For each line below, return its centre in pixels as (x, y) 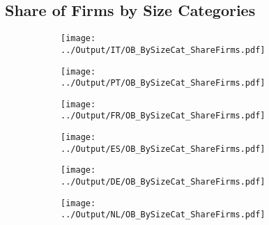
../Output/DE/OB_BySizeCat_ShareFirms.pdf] (163, 182)
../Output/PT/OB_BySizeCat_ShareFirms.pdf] (163, 83)
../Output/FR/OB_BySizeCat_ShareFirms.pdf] (163, 116)
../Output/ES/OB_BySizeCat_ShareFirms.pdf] (163, 149)
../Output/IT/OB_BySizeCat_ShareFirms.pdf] (163, 50)
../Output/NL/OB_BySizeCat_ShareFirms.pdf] (163, 215)
